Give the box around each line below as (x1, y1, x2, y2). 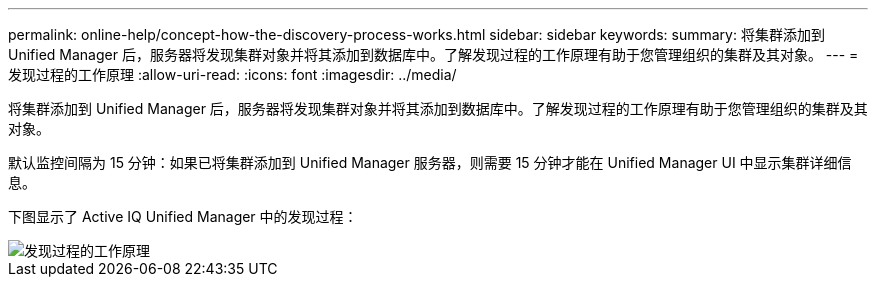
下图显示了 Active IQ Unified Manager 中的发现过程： (8, 208, 358, 225)
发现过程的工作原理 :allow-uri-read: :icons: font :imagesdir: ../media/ (8, 66, 457, 83)
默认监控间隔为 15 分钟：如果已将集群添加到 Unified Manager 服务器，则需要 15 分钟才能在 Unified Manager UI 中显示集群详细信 (8, 154, 852, 171)
